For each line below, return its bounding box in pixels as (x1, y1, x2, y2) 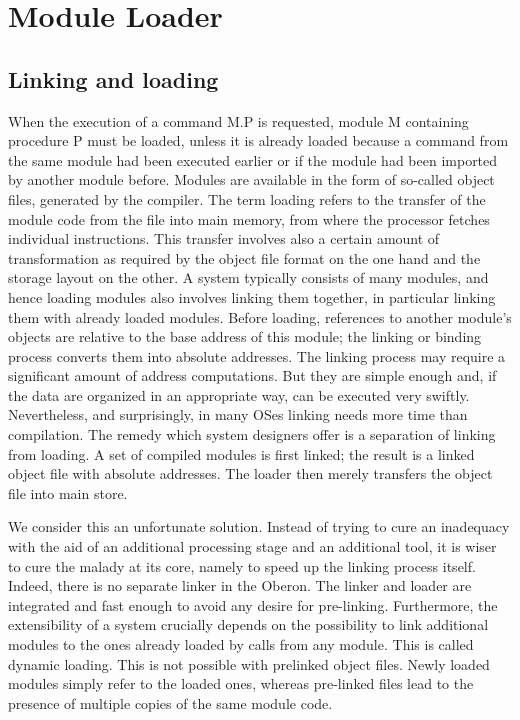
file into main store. (8, 482, 128, 503)
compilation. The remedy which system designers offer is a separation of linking (8, 424, 496, 445)
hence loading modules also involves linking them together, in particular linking (8, 286, 496, 307)
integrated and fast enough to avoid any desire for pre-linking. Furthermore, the (8, 594, 498, 615)
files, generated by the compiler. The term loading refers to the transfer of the (8, 188, 486, 209)
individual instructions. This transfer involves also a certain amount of (8, 228, 440, 249)
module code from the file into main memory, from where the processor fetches (8, 208, 490, 229)
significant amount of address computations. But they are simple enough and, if (8, 365, 497, 386)
